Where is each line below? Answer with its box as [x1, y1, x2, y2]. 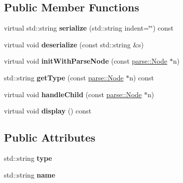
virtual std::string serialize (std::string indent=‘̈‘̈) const [4, 23, 174, 33]
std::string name [4, 169, 55, 180]
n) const [129, 72, 154, 82]
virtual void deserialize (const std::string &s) [4, 39, 144, 49]
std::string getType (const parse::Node [4, 72, 124, 82]
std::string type [4, 152, 52, 163]
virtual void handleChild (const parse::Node [4, 89, 142, 99]
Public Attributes [4, 130, 96, 145]
